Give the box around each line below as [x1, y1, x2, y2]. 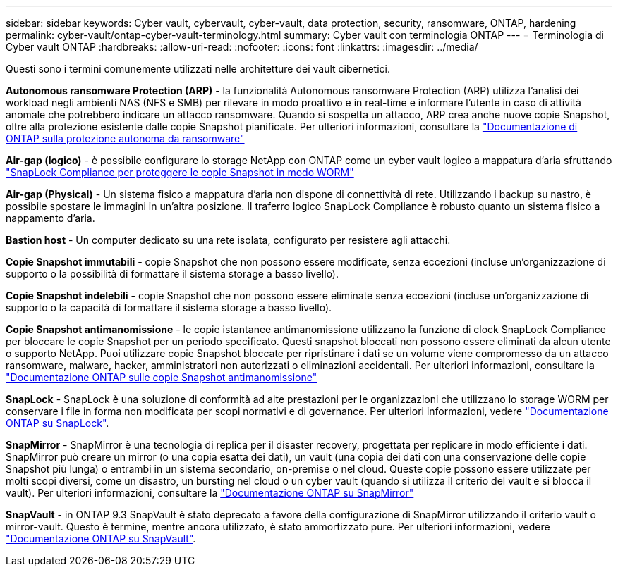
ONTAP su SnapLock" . [6, 417, 109, 429]
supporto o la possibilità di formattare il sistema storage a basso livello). [6, 268, 339, 280]
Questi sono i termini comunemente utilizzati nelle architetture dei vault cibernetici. [6, 63, 390, 75]
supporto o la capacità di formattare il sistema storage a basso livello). [6, 301, 332, 313]
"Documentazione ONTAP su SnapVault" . [6, 533, 196, 545]
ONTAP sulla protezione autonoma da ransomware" [6, 132, 245, 144]
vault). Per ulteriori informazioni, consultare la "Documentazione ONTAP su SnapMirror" [6, 487, 414, 499]
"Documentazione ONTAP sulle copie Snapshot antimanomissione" [6, 371, 317, 383]
